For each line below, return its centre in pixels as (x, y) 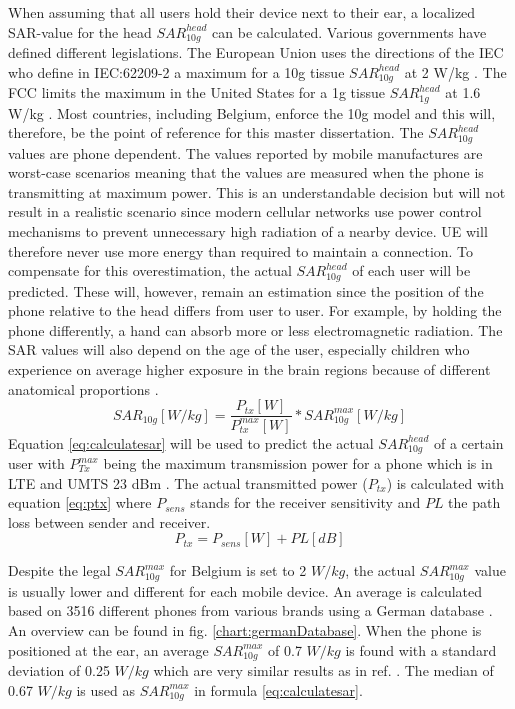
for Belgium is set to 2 (238, 570)
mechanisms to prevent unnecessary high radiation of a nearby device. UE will (248, 230)
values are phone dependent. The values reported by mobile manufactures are (245, 152)
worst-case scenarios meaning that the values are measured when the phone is (246, 172)
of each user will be (411, 270)
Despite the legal (59, 570)
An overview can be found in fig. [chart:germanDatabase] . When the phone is (245, 630)
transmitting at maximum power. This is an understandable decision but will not (257, 191)
